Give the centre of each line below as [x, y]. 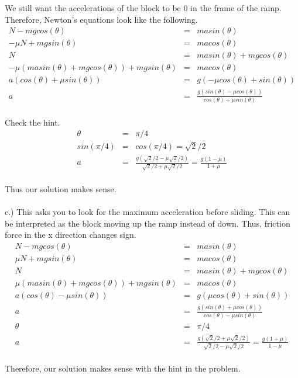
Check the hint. [32, 122]
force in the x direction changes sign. [71, 235]
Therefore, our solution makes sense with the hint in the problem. [123, 368]
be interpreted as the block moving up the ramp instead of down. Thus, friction [148, 223]
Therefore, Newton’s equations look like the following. [101, 19]
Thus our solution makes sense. [61, 188]
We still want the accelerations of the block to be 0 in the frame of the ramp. [143, 8]
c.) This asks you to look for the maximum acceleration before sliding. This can [148, 211]
